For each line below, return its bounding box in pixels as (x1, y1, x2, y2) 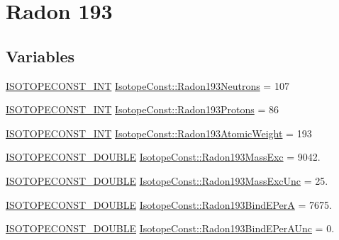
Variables (6, 45, 75, 67)
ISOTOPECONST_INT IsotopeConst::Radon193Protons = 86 (6, 102, 279, 117)
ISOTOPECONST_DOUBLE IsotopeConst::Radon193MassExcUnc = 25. (6, 173, 328, 188)
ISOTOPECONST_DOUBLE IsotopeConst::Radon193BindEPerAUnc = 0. (6, 221, 335, 236)
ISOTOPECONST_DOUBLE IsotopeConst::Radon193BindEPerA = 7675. (6, 197, 332, 212)
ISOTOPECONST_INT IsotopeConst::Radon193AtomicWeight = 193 (6, 125, 312, 140)
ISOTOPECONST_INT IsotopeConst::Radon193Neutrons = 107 (6, 78, 289, 93)
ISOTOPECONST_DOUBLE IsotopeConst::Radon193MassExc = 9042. (6, 149, 321, 164)
